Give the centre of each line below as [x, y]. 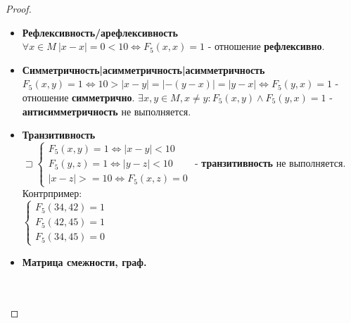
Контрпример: [52, 193]
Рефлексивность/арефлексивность [100, 32]
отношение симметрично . [78, 97]
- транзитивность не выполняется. [270, 163]
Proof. [19, 8]
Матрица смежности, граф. [84, 261]
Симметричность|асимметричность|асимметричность [143, 69]
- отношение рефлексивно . [266, 46]
